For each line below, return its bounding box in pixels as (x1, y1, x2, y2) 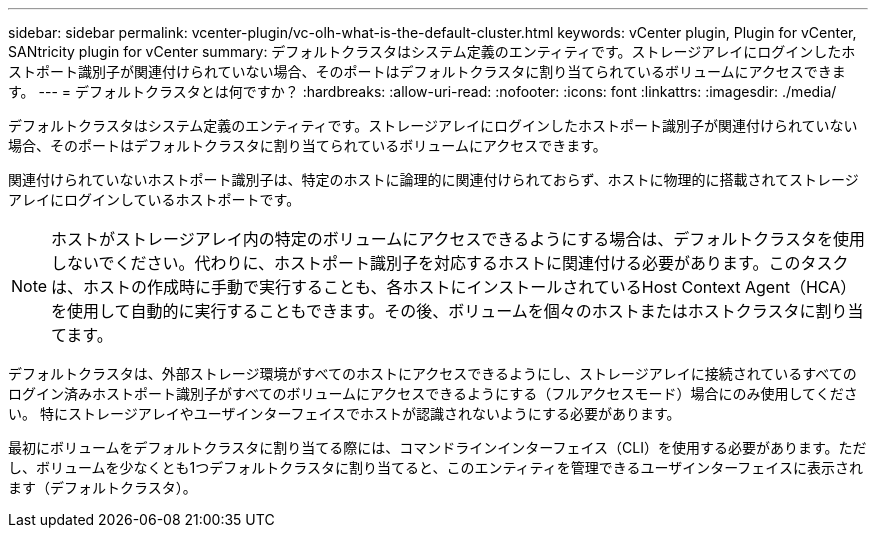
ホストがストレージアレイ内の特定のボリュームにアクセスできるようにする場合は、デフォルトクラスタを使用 (51, 229, 865, 249)
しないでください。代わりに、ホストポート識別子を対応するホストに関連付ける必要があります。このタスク (51, 253, 849, 273)
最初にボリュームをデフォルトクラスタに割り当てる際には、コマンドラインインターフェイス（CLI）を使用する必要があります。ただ (8, 439, 867, 456)
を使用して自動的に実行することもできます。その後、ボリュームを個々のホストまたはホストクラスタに (51, 301, 816, 321)
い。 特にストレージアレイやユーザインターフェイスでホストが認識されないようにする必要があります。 (8, 405, 681, 422)
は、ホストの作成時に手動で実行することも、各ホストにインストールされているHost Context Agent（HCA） (51, 277, 857, 297)
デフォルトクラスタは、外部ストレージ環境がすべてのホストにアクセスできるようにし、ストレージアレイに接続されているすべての (8, 365, 857, 382)
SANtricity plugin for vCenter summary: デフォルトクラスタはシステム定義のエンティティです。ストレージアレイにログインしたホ (8, 43, 856, 60)
